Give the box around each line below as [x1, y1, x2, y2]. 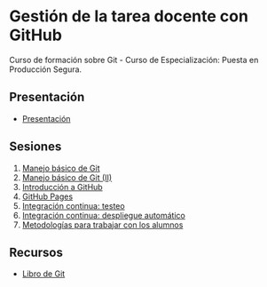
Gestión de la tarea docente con [9, 6, 248, 27]
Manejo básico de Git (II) [21, 171, 113, 183]
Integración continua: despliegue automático [21, 210, 186, 220]
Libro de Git [21, 268, 66, 279]
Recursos [9, 244, 64, 259]
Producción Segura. [9, 64, 82, 75]
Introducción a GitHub [21, 181, 104, 192]
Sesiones [9, 140, 62, 155]
